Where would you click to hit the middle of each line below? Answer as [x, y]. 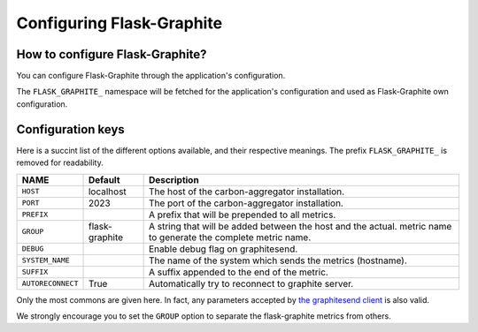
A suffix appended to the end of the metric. [239, 272]
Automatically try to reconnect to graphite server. [251, 283]
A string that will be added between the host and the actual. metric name [300, 226]
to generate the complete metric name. [230, 237]
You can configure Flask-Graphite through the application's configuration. [151, 76]
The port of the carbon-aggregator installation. [246, 203]
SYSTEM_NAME [46, 260]
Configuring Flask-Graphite [119, 23]
